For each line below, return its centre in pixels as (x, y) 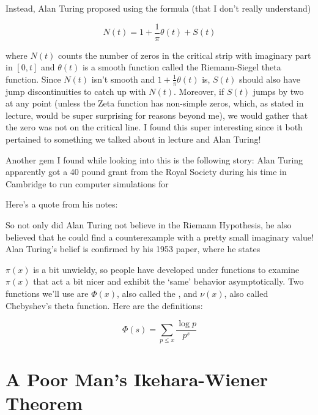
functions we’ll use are (47, 293)
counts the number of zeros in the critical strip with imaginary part (184, 55)
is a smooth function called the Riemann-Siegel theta (182, 67)
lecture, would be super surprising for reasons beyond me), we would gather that (157, 115)
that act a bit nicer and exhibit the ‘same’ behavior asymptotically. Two (168, 281)
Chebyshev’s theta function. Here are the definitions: (104, 305)
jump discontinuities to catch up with (76, 91)
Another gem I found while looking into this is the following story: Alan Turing (154, 159)
